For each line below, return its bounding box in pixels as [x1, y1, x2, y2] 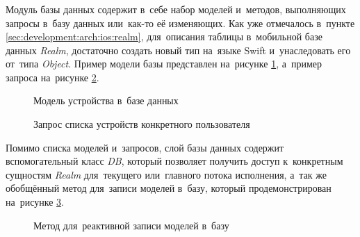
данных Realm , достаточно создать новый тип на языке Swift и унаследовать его [6, 42, 351, 57]
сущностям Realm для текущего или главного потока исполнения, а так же [6, 167, 327, 181]
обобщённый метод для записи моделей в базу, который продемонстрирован [6, 181, 332, 195]
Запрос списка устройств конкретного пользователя [33, 117, 250, 131]
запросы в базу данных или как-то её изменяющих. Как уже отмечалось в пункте [6, 15, 355, 30]
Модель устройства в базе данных [33, 93, 179, 108]
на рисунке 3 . [6, 195, 64, 209]
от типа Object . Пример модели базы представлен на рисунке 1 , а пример [6, 56, 322, 71]
